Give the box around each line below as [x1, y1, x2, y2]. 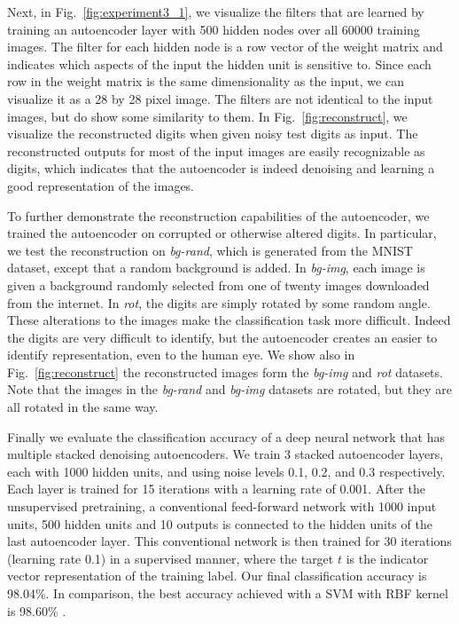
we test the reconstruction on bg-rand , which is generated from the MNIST [7, 241, 413, 259]
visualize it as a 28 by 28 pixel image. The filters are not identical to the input [7, 89, 433, 107]
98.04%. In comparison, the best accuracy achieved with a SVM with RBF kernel [7, 584, 448, 602]
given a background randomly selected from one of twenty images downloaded [7, 275, 430, 294]
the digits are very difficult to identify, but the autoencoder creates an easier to [7, 328, 438, 346]
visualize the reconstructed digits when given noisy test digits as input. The [7, 124, 418, 143]
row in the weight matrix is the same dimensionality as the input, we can [7, 72, 404, 91]
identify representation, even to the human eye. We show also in [7, 345, 355, 364]
